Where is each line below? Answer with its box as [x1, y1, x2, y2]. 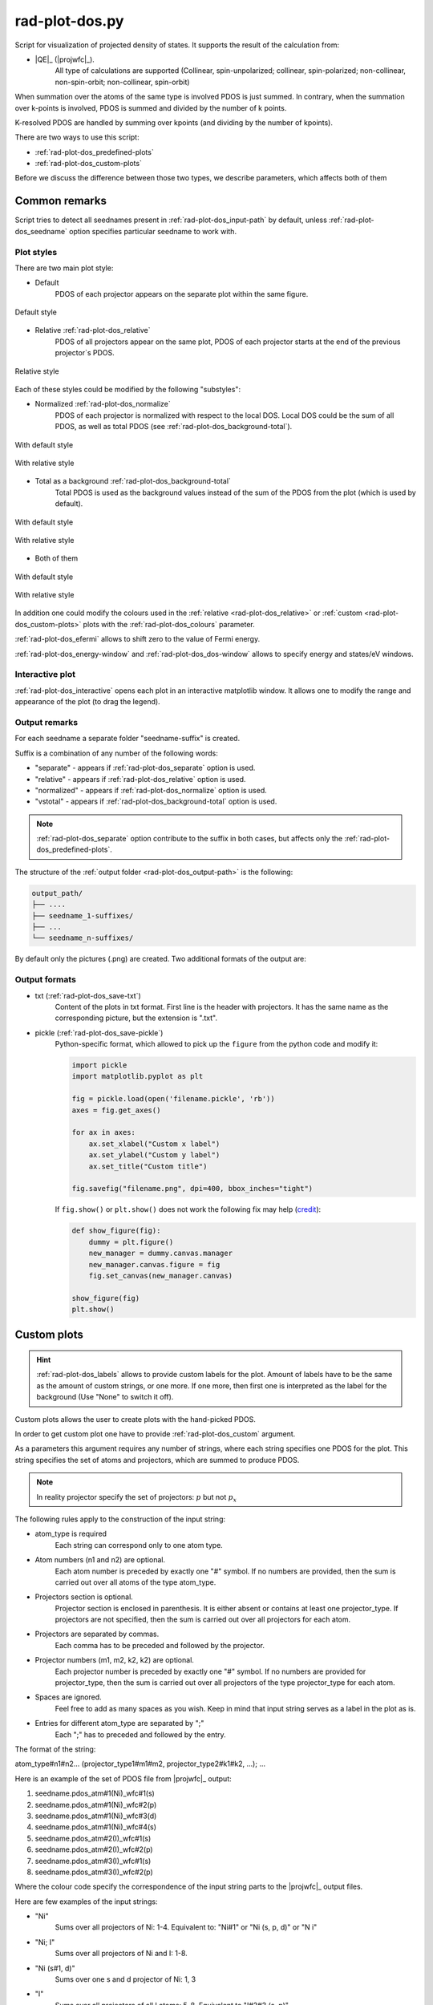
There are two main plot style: [14, 263, 114, 273]
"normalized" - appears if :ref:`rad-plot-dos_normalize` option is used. [34, 785, 268, 795]
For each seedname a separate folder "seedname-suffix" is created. [14, 734, 241, 743]
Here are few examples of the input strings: [14, 1897, 158, 1906]
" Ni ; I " [34, 1937, 55, 1946]
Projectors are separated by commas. [34, 1629, 160, 1639]
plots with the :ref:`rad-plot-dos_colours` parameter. [83, 619, 256, 629]
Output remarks [14, 716, 79, 727]
